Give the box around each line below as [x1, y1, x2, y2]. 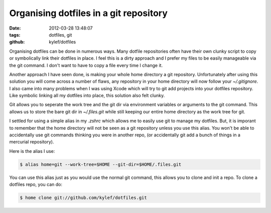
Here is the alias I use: [9, 148, 55, 154]
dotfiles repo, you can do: [9, 181, 63, 187]
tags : [9, 32, 21, 38]
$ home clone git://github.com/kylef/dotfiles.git [20, 195, 148, 200]
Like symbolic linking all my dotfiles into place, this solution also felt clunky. [9, 93, 165, 99]
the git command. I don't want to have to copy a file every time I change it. [9, 62, 163, 68]
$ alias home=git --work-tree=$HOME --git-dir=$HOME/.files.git [20, 161, 182, 167]
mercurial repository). [9, 139, 55, 145]
